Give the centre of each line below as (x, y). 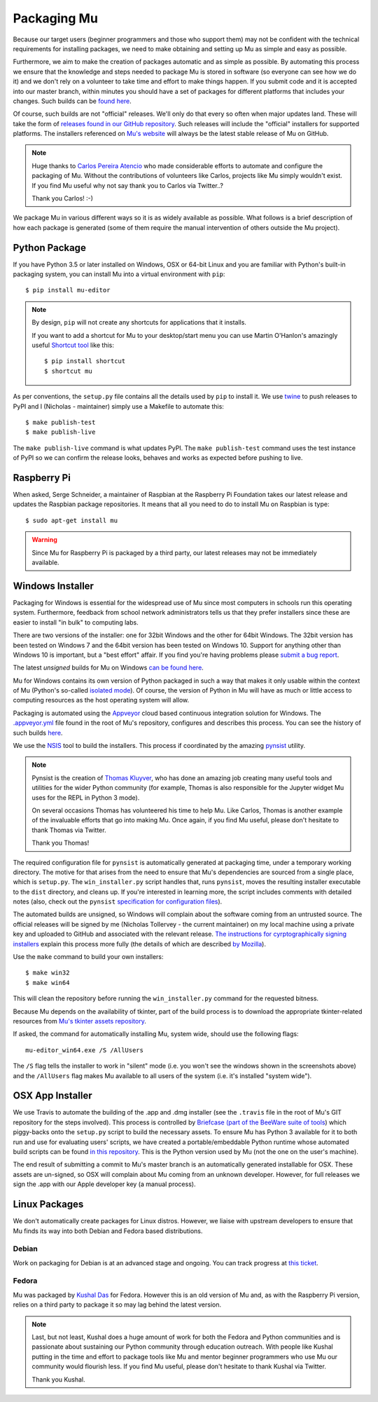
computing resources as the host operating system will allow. (101, 700)
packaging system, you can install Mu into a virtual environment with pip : (119, 274)
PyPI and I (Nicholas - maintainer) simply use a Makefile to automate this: (118, 406)
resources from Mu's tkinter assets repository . (79, 1021)
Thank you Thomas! (61, 843)
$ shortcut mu (68, 371)
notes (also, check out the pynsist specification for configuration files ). (118, 901)
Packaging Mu (55, 18)
